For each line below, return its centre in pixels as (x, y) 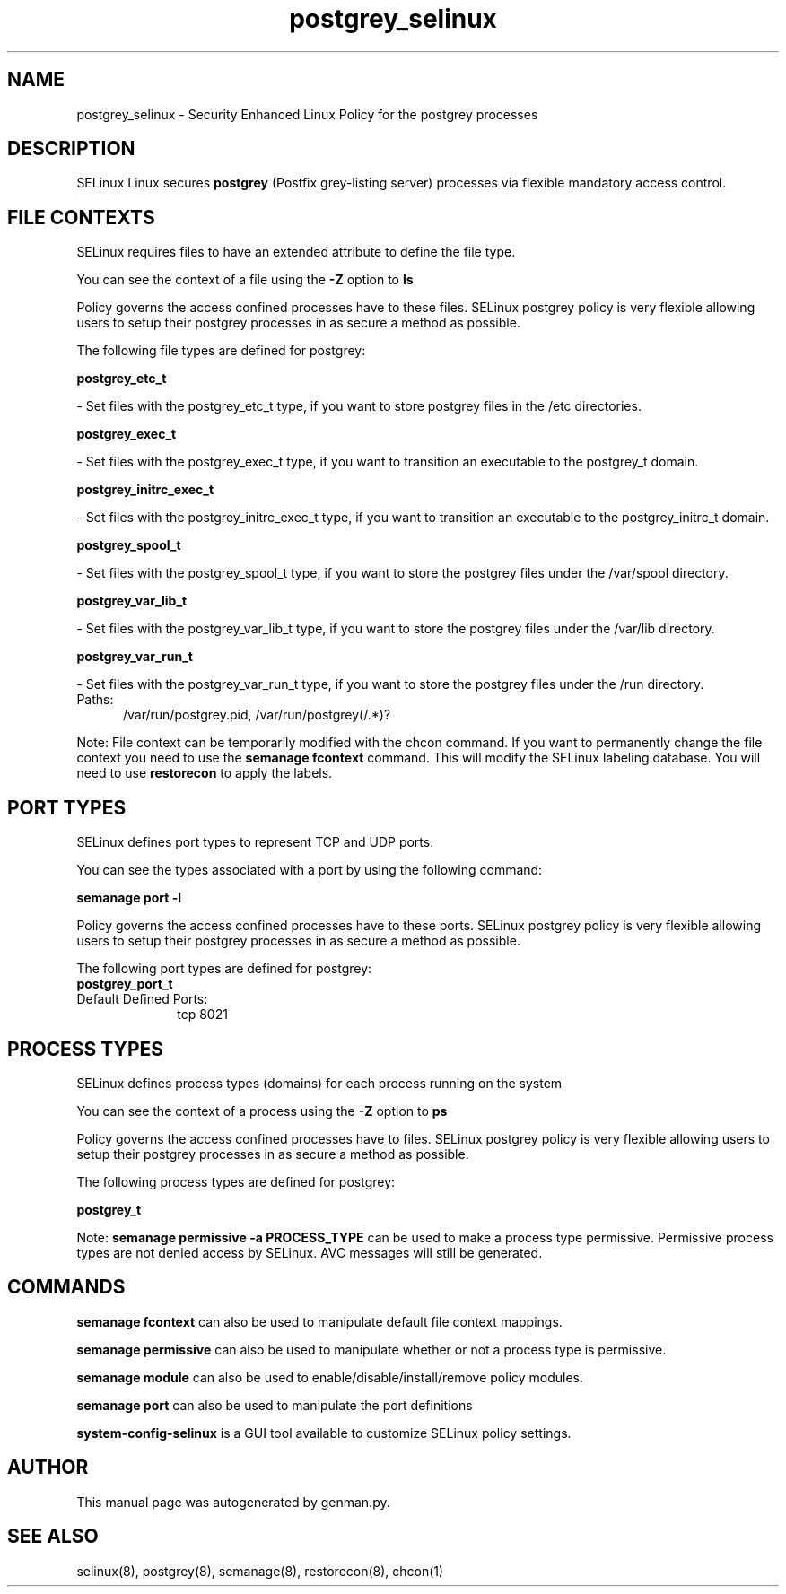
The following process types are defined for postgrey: (236, 1181)
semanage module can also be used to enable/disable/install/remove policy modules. (330, 1377)
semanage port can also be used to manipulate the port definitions (275, 1405)
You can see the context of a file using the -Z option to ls (245, 280)
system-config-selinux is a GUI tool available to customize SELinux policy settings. (324, 1433)
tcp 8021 (202, 1015)
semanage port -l (129, 898)
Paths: (95, 700)
